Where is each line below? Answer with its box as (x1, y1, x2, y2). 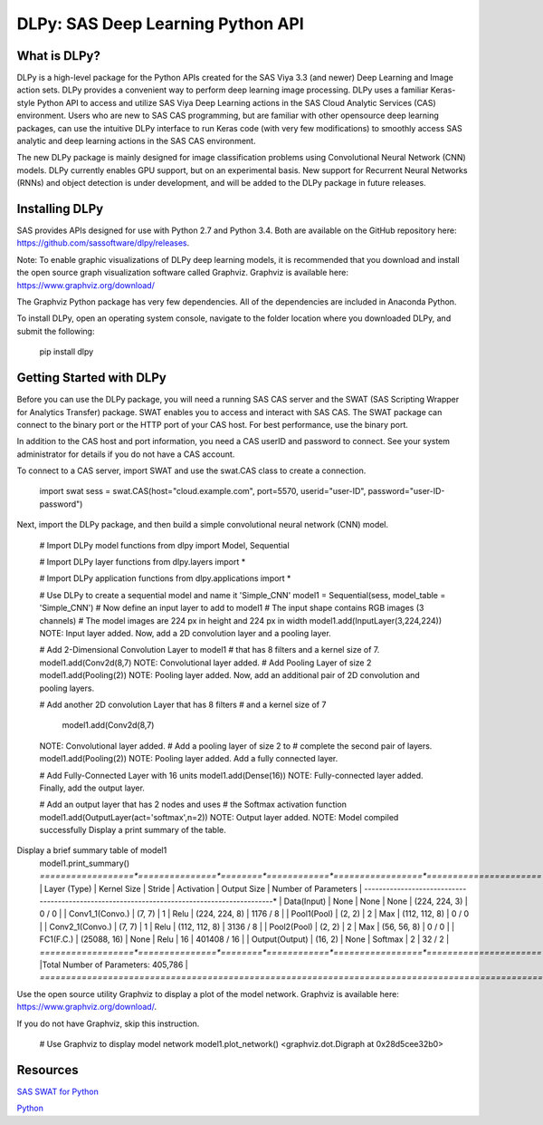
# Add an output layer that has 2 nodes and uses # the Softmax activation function (39, 799, 348, 810)
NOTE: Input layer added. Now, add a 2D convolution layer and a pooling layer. (39, 627, 332, 638)
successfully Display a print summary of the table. (39, 825, 226, 836)
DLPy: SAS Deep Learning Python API (16, 14, 305, 34)
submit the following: (16, 325, 95, 336)
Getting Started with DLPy (16, 370, 167, 385)
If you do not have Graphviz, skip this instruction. (16, 1018, 200, 1029)
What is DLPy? (16, 48, 101, 63)
